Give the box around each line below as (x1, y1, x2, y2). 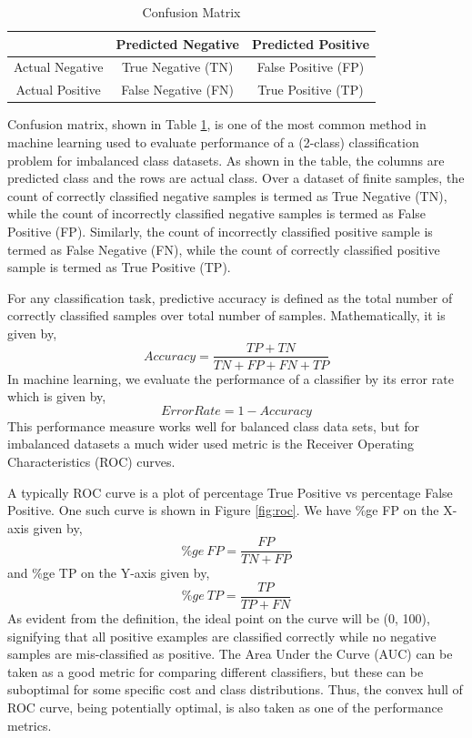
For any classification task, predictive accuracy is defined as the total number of (7, 288, 453, 307)
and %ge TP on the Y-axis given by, (7, 563, 210, 582)
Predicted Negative (115, 34, 239, 53)
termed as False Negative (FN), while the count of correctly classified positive (7, 239, 440, 258)
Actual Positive (15, 80, 101, 99)
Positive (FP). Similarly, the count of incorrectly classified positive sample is (7, 221, 433, 240)
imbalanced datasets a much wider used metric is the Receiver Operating (7, 434, 415, 453)
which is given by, (7, 387, 106, 406)
